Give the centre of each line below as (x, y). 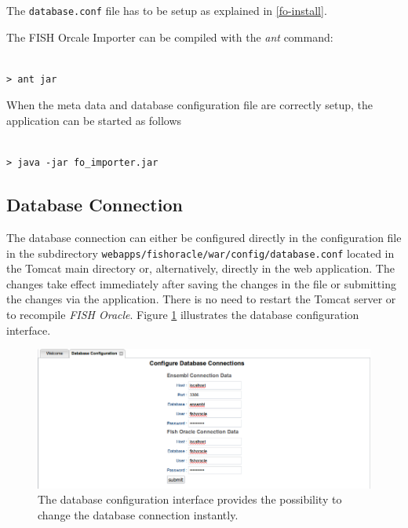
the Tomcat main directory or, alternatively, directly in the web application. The (200, 268)
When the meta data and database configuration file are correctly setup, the (189, 105)
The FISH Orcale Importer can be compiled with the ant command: (170, 37)
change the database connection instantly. (138, 514)
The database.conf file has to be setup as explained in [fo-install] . (167, 10)
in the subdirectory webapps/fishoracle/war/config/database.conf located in (200, 253)
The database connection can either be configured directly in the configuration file (204, 238)
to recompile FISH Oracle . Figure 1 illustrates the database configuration (183, 315)
